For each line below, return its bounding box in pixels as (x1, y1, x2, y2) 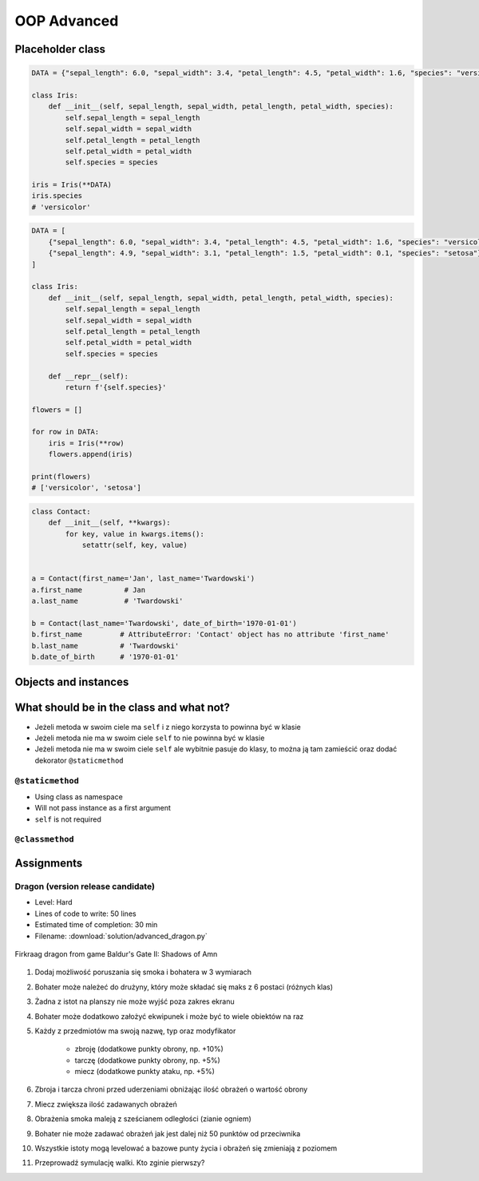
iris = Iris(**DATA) (31, 180, 112, 189)
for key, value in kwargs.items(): (65, 529, 205, 538)
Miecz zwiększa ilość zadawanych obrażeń (34, 1099, 177, 1109)
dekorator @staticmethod (34, 755, 124, 765)
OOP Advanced (14, 12, 119, 30)
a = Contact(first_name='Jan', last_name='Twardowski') (31, 574, 255, 583)
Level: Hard (34, 898, 73, 907)
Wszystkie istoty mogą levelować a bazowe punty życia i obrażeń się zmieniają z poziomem (34, 1143, 338, 1153)
